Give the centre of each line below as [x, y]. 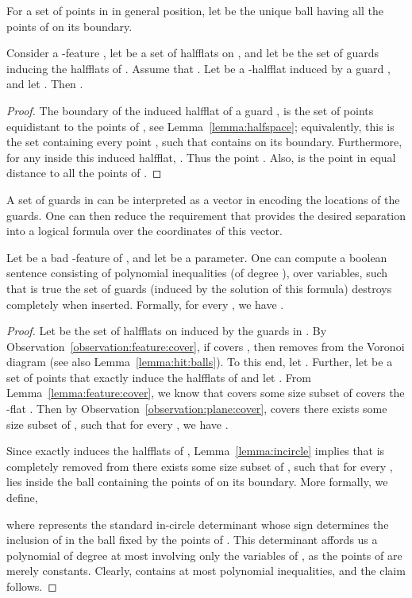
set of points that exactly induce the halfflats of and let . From [159, 377]
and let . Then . [45, 84]
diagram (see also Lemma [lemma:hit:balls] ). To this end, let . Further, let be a [200, 362]
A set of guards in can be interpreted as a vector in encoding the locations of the [203, 199]
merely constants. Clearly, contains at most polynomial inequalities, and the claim [206, 571]
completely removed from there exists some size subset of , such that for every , [200, 466]
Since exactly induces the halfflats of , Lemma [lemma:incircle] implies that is [196, 451]
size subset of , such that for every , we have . [117, 424]
